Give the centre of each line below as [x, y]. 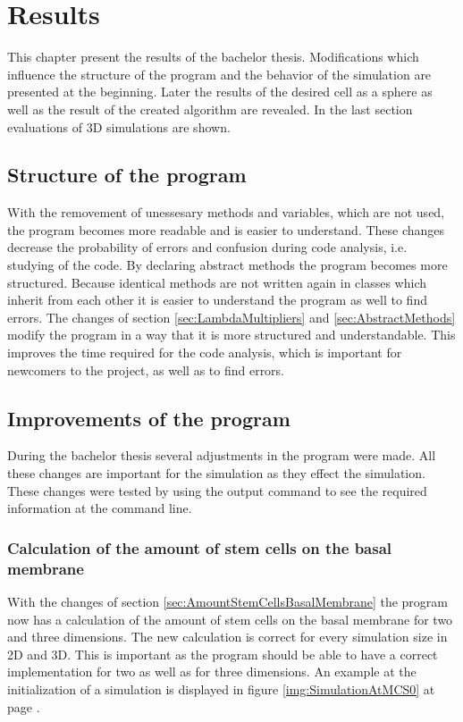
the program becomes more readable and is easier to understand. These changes [226, 229]
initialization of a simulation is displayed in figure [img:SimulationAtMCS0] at [221, 688]
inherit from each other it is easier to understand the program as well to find [217, 300]
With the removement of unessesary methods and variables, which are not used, [226, 212]
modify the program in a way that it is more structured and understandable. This [231, 335]
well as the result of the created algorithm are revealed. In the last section [210, 109]
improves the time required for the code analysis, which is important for [205, 353]
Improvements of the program [149, 418]
